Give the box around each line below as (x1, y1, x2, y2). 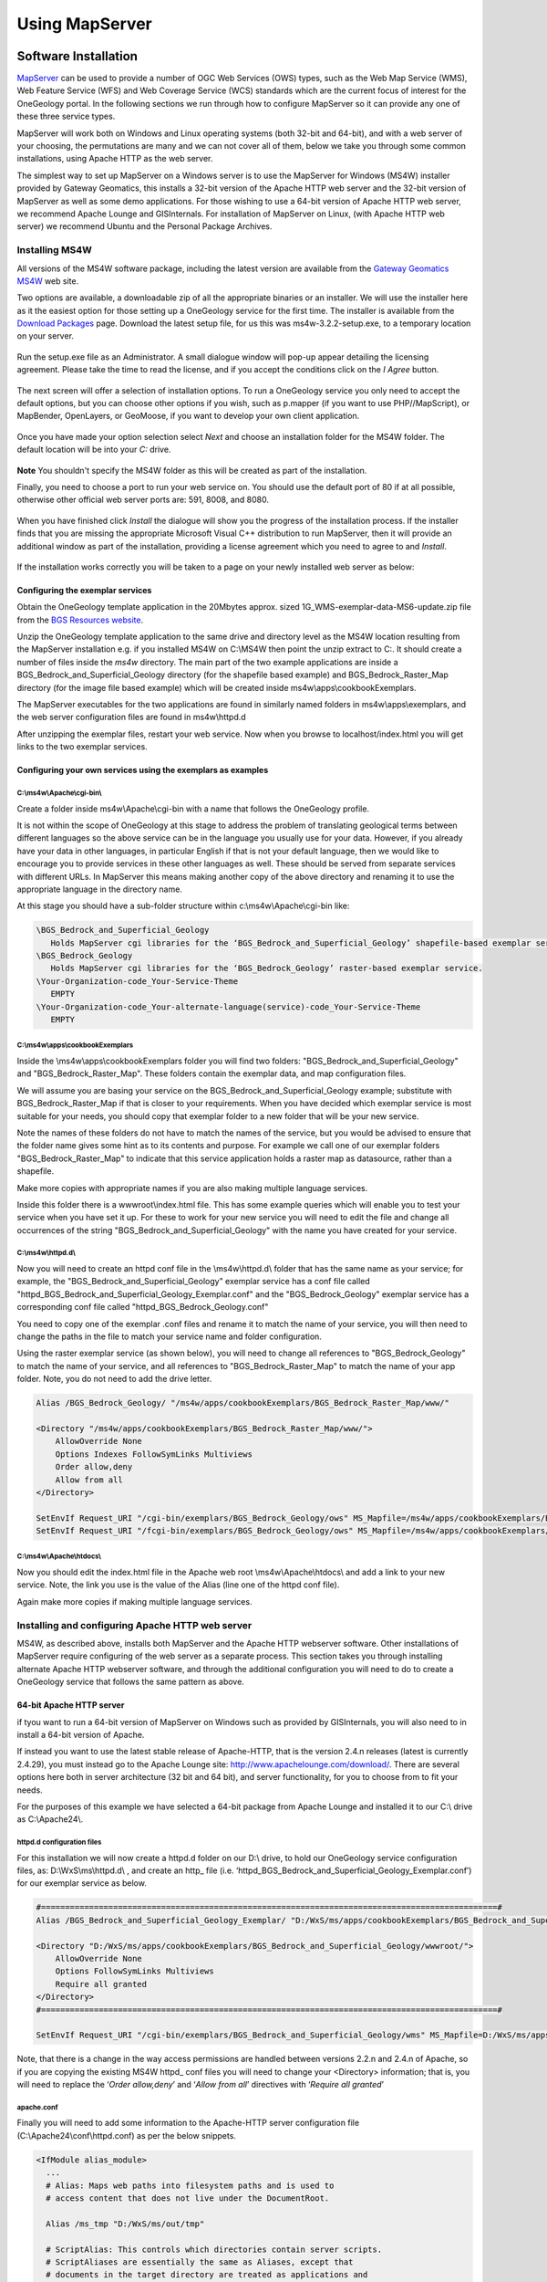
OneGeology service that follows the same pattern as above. (16, 1676, 245, 1688)
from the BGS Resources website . (16, 614, 144, 625)
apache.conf (16, 2102, 58, 2112)
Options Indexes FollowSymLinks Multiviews (55, 1449, 253, 1460)
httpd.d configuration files (16, 1837, 102, 1848)
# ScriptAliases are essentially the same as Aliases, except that (46, 2256, 354, 2267)
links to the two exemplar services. (16, 741, 148, 752)
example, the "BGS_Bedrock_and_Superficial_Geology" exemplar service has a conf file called (16, 1276, 371, 1287)
